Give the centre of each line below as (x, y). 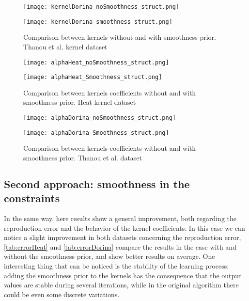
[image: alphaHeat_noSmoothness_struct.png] (96, 62)
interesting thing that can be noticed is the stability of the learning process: (117, 266)
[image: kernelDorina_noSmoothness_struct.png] (101, 7)
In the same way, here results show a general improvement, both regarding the (120, 218)
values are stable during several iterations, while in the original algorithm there (121, 285)
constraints (32, 198)
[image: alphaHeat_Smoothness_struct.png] (93, 77)
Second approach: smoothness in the (97, 183)
